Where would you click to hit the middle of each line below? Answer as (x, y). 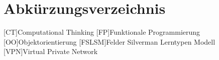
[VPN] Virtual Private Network (51, 51)
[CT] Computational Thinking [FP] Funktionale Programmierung (102, 32)
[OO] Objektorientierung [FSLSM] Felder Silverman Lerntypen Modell (110, 41)
